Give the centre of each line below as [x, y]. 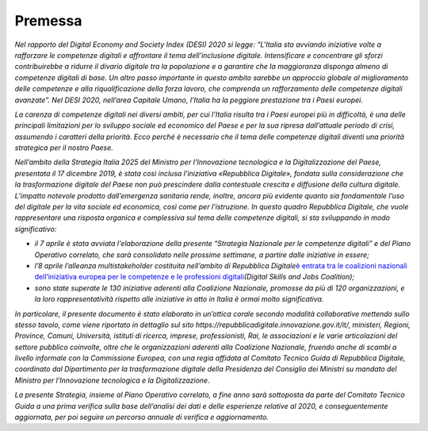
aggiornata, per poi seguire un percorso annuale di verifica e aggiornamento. [141, 418]
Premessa [48, 21]
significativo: [36, 229]
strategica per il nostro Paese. [64, 148]
